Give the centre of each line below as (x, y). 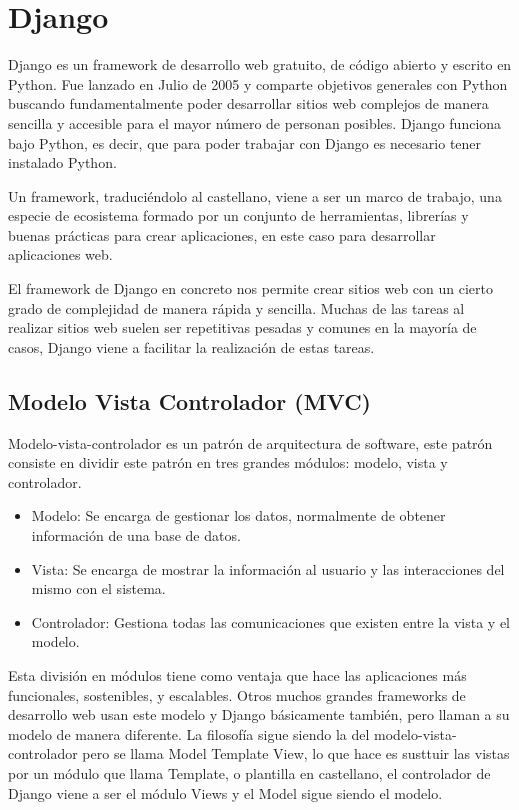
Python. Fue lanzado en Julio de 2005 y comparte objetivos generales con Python (258, 83)
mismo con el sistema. (98, 588)
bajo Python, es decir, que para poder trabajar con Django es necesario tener (245, 142)
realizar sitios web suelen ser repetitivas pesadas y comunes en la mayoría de (242, 327)
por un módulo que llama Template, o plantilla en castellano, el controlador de (249, 772)
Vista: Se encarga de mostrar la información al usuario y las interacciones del (268, 568)
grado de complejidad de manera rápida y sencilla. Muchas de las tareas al (236, 307)
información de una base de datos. (136, 535)
